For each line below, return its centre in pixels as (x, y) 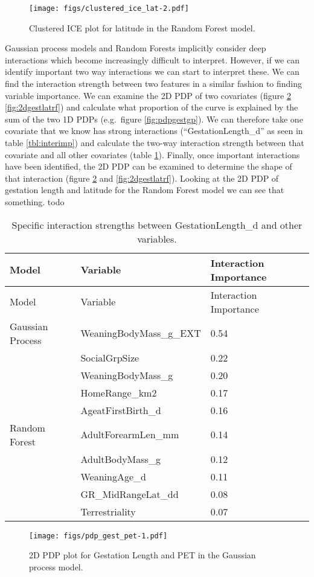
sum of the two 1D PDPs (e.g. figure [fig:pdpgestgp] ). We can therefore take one (154, 119)
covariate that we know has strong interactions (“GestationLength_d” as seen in (154, 131)
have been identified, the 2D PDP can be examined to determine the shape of (149, 166)
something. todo (35, 201)
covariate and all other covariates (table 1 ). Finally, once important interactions (152, 154)
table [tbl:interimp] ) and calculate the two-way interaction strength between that (155, 142)
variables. (157, 238)
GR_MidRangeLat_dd (130, 494)
